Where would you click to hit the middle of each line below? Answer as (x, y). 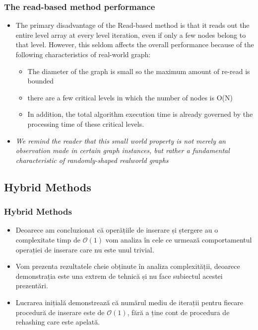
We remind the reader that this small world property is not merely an (121, 140)
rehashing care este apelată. (58, 322)
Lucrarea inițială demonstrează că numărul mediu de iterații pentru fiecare (129, 302)
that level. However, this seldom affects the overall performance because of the (135, 44)
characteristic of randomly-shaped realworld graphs (92, 160)
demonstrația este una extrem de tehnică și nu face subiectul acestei (119, 276)
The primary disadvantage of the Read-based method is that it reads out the (132, 25)
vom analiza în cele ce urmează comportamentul (179, 239)
